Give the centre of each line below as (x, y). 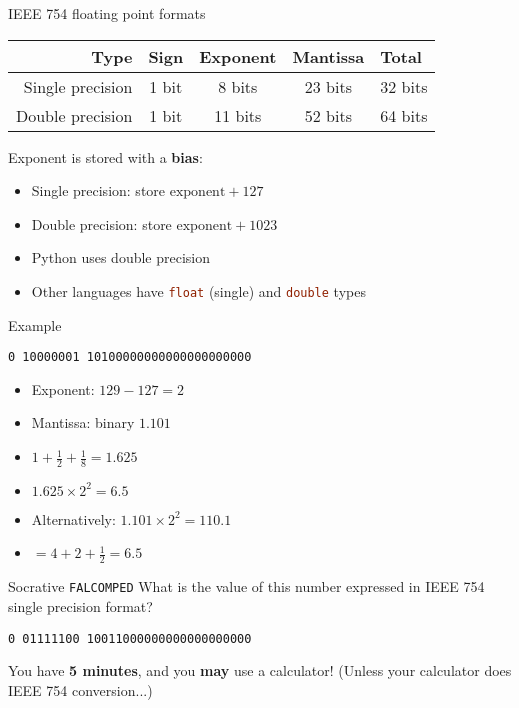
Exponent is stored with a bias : (105, 156)
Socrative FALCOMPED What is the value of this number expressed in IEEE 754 (246, 586)
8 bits (238, 86)
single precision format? (80, 605)
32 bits (404, 86)
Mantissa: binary (83, 422)
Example (35, 324)
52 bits (328, 115)
